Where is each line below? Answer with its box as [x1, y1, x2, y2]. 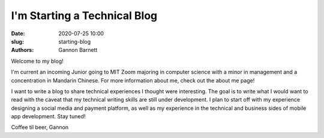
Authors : [11, 47, 34, 54]
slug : [11, 38, 24, 45]
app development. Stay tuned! [11, 113, 86, 120]
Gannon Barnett [58, 47, 98, 54]
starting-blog [58, 38, 91, 45]
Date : [11, 30, 25, 37]
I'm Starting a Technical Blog [11, 9, 158, 22]
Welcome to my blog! [11, 57, 64, 65]
